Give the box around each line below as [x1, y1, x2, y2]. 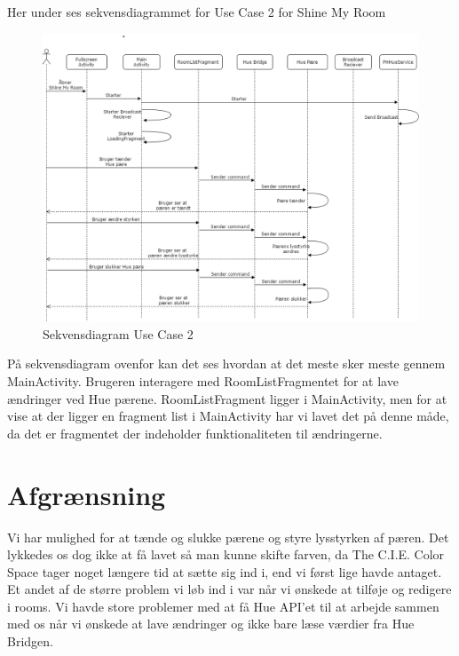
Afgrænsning [7, 476, 166, 512]
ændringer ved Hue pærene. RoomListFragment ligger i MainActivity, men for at [7, 389, 447, 407]
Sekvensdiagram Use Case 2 [43, 324, 194, 343]
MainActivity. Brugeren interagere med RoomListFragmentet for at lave [7, 372, 399, 390]
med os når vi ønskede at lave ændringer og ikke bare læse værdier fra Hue [7, 614, 415, 633]
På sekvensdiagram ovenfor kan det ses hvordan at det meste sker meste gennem [7, 354, 446, 373]
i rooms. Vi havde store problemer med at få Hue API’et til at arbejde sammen [7, 597, 439, 615]
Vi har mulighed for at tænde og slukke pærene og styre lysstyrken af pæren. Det [7, 527, 449, 546]
